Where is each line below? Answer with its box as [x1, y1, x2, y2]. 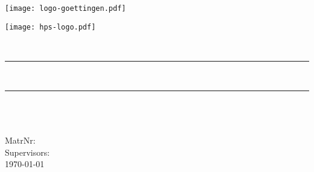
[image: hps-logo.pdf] [5, 22, 96, 31]
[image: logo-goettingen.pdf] [5, 4, 126, 13]
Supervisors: [5, 145, 50, 158]
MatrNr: [5, 134, 36, 147]
